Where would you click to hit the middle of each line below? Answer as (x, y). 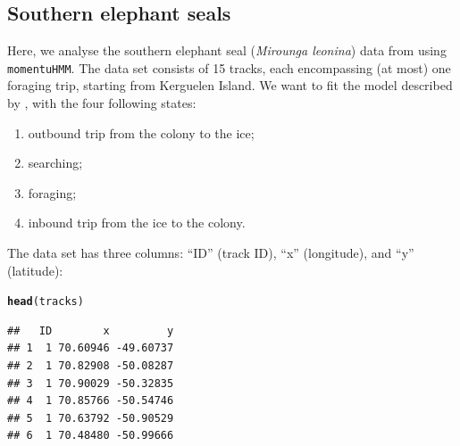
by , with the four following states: (102, 103)
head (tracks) (46, 302)
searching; (55, 163)
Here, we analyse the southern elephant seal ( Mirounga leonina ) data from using (227, 50)
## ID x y (91, 330)
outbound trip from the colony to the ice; (141, 132)
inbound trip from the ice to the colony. (137, 223)
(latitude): (35, 270)
